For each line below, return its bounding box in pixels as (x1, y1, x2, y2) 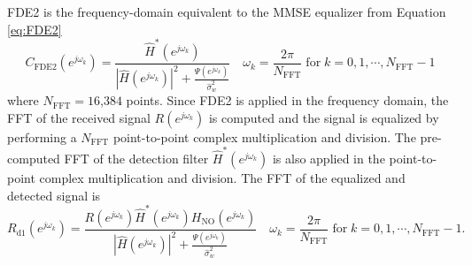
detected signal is (7, 185, 101, 204)
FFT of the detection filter (64, 149, 209, 168)
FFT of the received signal (7, 108, 151, 126)
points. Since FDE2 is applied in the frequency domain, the (126, 91, 449, 110)
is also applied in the (272, 149, 385, 168)
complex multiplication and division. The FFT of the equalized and (39, 169, 406, 187)
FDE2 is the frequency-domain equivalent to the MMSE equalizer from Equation (7, 3, 446, 20)
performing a (7, 127, 77, 146)
